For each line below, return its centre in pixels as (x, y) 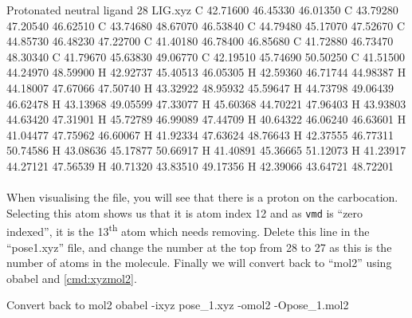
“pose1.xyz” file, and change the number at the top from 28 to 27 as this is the (199, 247)
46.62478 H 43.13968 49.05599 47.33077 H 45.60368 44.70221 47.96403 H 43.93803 (206, 103)
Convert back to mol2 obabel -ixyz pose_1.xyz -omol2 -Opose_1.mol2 (178, 305)
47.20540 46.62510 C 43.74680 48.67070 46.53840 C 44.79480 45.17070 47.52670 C (206, 25)
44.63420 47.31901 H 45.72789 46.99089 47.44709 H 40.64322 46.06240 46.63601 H (206, 119)
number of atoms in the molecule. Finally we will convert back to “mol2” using (199, 263)
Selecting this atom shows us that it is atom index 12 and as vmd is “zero (185, 212)
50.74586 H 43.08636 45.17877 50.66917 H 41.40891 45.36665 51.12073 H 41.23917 (206, 150)
